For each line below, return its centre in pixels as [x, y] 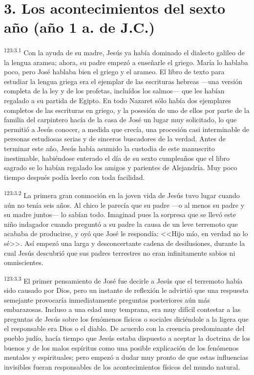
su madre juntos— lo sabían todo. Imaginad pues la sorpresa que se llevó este [120, 214]
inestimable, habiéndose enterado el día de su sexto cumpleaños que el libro [117, 158]
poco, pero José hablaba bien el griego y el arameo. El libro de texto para [114, 72]
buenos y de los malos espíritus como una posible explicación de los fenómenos [121, 347]
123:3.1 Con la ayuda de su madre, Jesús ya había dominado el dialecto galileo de [124, 52]
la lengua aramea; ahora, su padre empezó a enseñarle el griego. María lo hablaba [126, 62]
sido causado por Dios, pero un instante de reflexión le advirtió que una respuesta [126, 290]
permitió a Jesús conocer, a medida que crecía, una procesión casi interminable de [127, 129]
